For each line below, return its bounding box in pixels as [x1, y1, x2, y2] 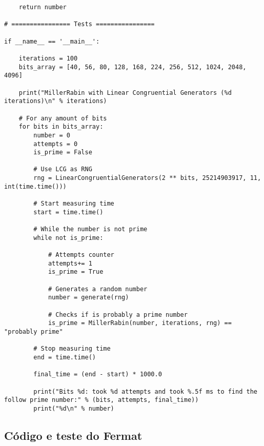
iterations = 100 [18, 54, 78, 62]
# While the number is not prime [33, 226, 148, 233]
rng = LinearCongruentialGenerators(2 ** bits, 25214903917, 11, [33, 174, 261, 182]
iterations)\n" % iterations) [4, 97, 107, 105]
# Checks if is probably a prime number [48, 311, 188, 318]
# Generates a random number [48, 285, 148, 293]
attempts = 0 [33, 140, 78, 148]
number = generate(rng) [48, 294, 129, 301]
